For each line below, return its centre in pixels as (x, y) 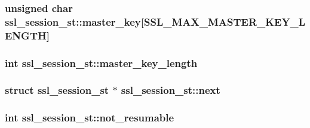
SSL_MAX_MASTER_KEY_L (225, 21)
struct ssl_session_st (57, 90)
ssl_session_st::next (171, 90)
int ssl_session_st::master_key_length (101, 63)
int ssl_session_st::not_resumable (90, 118)
